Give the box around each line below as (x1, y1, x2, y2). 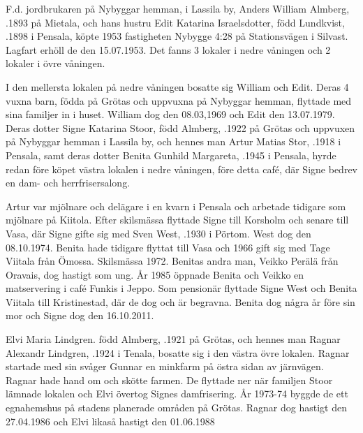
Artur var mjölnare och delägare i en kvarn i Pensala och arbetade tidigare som (6, 198, 346, 213)
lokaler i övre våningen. (6, 56, 105, 71)
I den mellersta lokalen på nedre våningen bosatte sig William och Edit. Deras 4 (6, 79, 349, 94)
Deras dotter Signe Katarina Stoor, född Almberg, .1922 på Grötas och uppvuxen (6, 120, 355, 135)
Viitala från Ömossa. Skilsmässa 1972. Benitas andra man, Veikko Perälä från (6, 254, 339, 268)
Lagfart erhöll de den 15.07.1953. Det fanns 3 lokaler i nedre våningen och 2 (6, 42, 331, 57)
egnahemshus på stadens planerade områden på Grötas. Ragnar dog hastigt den (6, 400, 347, 415)
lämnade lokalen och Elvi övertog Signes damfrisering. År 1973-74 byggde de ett (6, 386, 348, 401)
